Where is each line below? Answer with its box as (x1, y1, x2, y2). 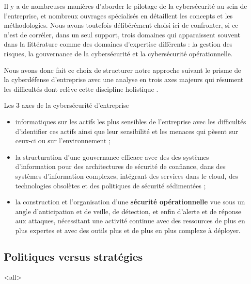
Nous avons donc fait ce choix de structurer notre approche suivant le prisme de (4, 65, 241, 75)
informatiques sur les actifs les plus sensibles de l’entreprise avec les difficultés (15, 116, 246, 126)
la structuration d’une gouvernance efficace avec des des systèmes (15, 151, 209, 162)
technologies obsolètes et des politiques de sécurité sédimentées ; (15, 180, 206, 190)
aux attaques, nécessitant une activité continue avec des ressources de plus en (15, 216, 245, 226)
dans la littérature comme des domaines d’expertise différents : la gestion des (4, 39, 233, 49)
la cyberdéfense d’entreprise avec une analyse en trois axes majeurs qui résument (4, 74, 244, 84)
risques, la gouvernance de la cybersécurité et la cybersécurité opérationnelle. (4, 48, 233, 58)
